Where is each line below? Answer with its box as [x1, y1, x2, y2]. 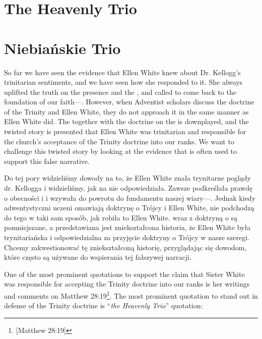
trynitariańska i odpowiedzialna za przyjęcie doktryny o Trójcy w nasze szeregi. [4, 232, 249, 242]
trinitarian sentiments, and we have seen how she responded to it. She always [4, 77, 243, 87]
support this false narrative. [4, 155, 90, 166]
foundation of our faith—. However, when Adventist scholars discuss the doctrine [4, 96, 254, 107]
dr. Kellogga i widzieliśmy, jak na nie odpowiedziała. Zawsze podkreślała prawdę [4, 183, 253, 193]
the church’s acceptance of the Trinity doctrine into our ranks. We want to [4, 136, 234, 146]
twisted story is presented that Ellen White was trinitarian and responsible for [4, 126, 246, 137]
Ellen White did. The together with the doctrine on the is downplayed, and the [4, 116, 249, 127]
